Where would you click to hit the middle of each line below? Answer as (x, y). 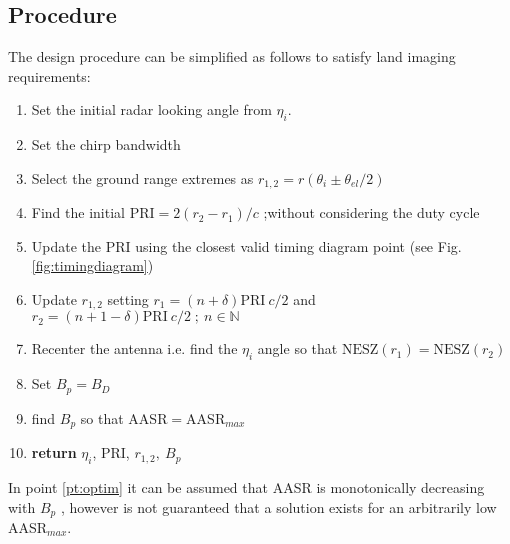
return (54, 452)
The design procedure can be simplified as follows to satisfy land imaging (232, 56)
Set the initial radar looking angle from (151, 109)
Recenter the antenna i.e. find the (134, 348)
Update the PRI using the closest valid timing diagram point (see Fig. (246, 245)
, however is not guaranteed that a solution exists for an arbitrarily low (278, 506)
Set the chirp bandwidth (106, 144)
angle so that (297, 348)
